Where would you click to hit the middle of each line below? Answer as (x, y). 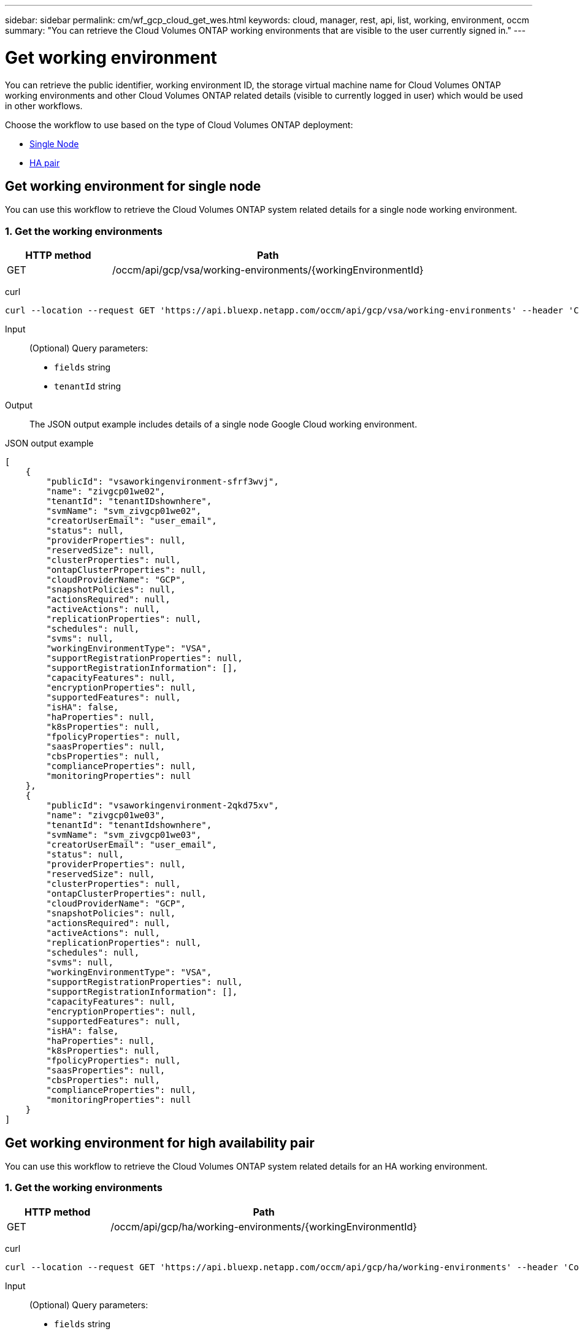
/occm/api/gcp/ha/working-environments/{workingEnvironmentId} (264, 1226)
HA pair (45, 163)
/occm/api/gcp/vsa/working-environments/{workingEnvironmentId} (268, 270)
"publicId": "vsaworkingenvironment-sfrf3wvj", (163, 482)
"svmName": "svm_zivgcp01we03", (124, 835)
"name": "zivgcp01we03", (106, 815)
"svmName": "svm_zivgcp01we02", (124, 511)
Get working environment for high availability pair (160, 1143)
